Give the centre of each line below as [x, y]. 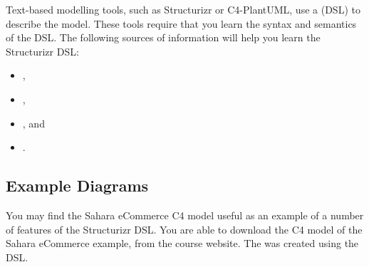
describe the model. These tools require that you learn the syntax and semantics [181, 23]
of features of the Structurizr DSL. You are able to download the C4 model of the [184, 229]
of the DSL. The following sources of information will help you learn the [163, 37]
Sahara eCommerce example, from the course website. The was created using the [182, 243]
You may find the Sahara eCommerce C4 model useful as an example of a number [185, 215]
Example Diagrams [77, 185]
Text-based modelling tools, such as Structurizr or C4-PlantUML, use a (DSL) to [183, 9]
